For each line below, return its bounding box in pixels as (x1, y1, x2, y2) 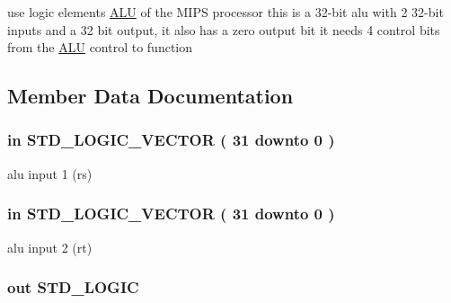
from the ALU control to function (7, 38, 193, 57)
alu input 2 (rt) (7, 237, 93, 256)
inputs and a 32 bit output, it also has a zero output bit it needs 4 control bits (7, 20, 440, 39)
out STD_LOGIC (7, 276, 139, 299)
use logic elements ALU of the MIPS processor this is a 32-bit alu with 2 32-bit (7, 3, 444, 21)
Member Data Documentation (7, 82, 294, 110)
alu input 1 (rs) (7, 164, 93, 183)
